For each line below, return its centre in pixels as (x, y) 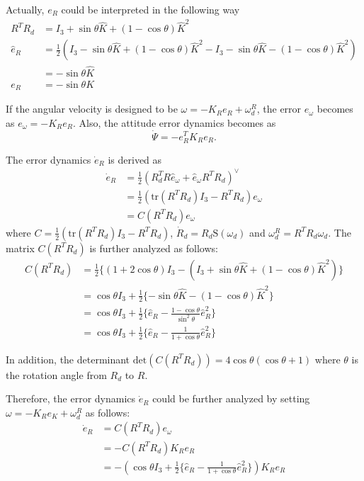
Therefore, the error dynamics (71, 398)
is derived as (135, 159)
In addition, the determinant (68, 359)
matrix (20, 248)
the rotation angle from (56, 374)
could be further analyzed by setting (231, 398)
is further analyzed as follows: (154, 248)
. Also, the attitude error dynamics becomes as (175, 122)
